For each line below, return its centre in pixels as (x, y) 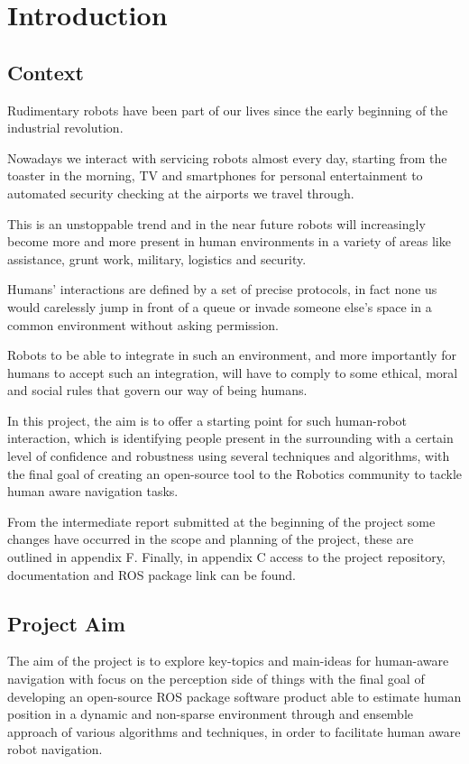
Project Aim (66, 623)
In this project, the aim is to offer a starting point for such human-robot (207, 420)
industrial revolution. (65, 128)
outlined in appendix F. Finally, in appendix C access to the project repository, (226, 557)
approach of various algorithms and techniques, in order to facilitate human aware (234, 731)
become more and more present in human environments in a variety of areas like (229, 241)
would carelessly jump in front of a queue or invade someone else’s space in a (220, 306)
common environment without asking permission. (143, 324)
